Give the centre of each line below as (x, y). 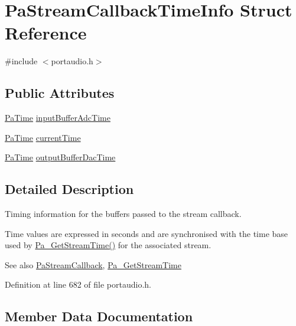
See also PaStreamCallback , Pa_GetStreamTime (93, 264)
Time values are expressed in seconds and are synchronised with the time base (147, 233)
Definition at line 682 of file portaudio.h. (78, 284)
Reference (46, 33)
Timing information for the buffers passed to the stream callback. (123, 214)
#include (21, 61)
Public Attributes (60, 93)
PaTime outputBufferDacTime (60, 157)
